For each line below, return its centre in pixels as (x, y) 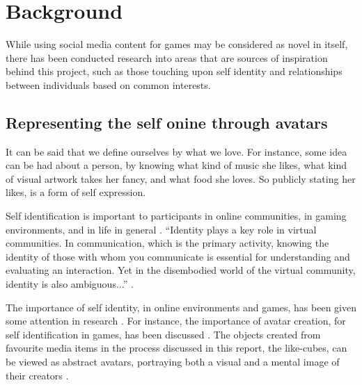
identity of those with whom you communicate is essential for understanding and (178, 256)
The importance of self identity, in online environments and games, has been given (181, 307)
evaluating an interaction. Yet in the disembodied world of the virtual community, (181, 270)
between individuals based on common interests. (108, 84)
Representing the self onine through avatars (167, 122)
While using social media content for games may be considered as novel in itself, (177, 44)
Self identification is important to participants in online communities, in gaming (176, 216)
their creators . (37, 375)
